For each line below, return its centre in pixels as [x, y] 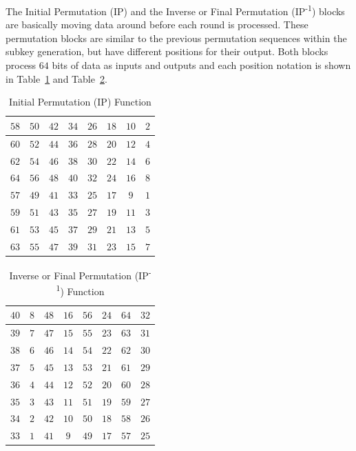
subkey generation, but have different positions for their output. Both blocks [167, 51]
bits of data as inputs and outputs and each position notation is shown [201, 65]
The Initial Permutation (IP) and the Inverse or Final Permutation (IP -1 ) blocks [175, 10]
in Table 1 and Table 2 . [56, 78]
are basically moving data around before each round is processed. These [157, 24]
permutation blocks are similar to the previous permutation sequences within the [176, 38]
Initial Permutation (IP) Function [80, 102]
